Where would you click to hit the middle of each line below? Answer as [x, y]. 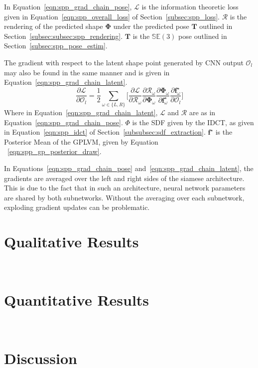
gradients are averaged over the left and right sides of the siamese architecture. [124, 178]
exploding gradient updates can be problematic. [77, 207]
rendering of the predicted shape [54, 26]
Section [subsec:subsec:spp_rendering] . [64, 36]
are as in [202, 112]
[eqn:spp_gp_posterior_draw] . [55, 151]
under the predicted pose [151, 26]
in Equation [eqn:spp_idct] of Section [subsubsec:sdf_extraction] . [105, 132]
